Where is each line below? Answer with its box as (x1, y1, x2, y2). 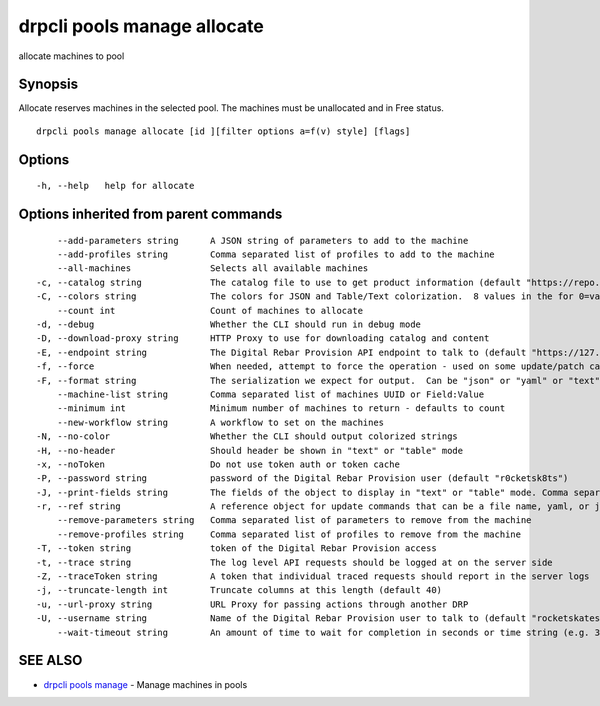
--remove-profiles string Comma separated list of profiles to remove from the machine (56, 528, 522, 540)
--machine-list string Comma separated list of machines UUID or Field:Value (56, 388, 485, 400)
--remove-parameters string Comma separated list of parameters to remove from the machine (56, 515, 532, 526)
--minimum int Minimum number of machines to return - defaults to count (56, 403, 506, 414)
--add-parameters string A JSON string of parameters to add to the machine (56, 235, 469, 246)
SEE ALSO (18, 652, 83, 669)
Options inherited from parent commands (18, 206, 283, 223)
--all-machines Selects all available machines (56, 263, 369, 274)
